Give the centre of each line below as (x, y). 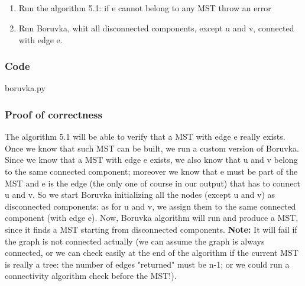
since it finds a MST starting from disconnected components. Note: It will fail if (151, 229)
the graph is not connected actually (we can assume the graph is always (135, 241)
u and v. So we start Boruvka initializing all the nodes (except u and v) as (140, 195)
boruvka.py (25, 88)
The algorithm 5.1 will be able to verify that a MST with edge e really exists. (145, 136)
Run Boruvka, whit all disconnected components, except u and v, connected (156, 28)
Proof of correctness (53, 114)
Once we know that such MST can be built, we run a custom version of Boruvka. (152, 148)
